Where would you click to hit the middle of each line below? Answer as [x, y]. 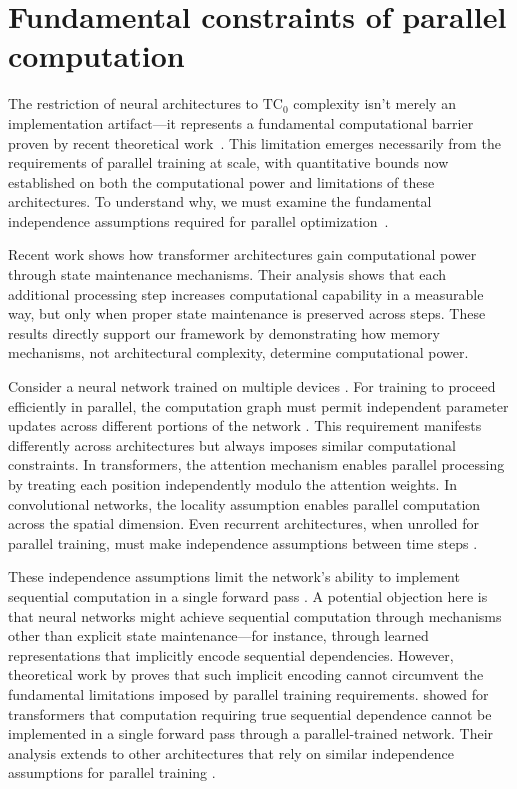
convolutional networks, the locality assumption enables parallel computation [244, 503]
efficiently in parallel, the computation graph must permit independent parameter [258, 405]
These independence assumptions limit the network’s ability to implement [234, 576]
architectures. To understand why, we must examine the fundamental [220, 201]
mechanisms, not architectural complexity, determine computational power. [238, 352]
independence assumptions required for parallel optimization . [198, 220]
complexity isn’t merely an [374, 103]
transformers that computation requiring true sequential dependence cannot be [250, 713]
